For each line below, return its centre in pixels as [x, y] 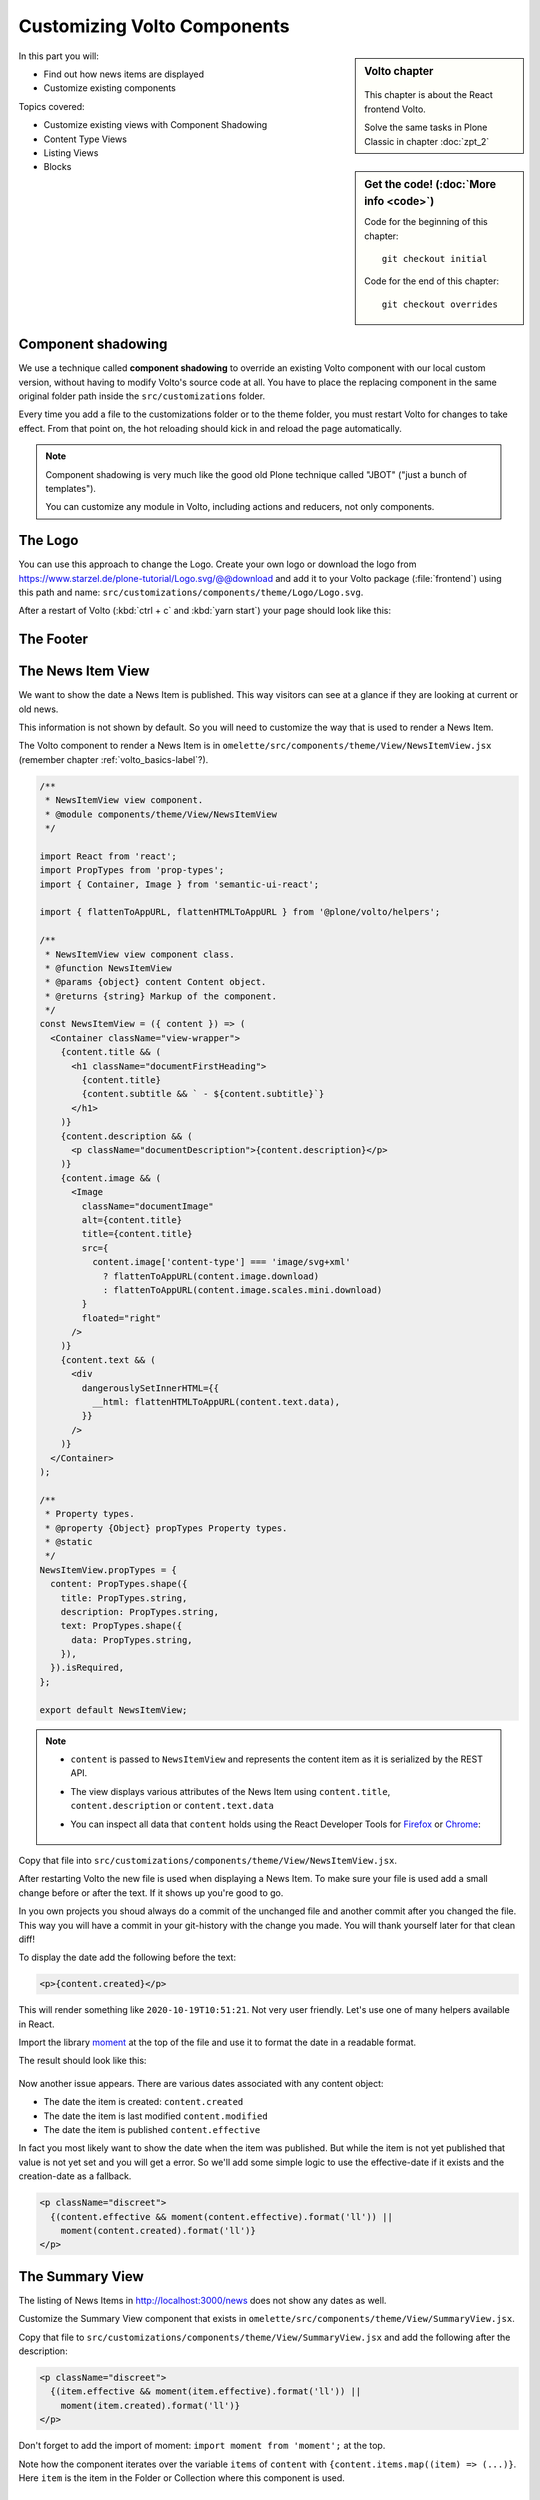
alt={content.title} [132, 1219]
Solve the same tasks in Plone [426, 127]
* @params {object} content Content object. [156, 982]
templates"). [71, 488]
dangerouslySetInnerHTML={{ [150, 1388]
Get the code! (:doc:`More [430, 184]
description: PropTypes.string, [140, 1611]
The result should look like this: [82, 2061]
